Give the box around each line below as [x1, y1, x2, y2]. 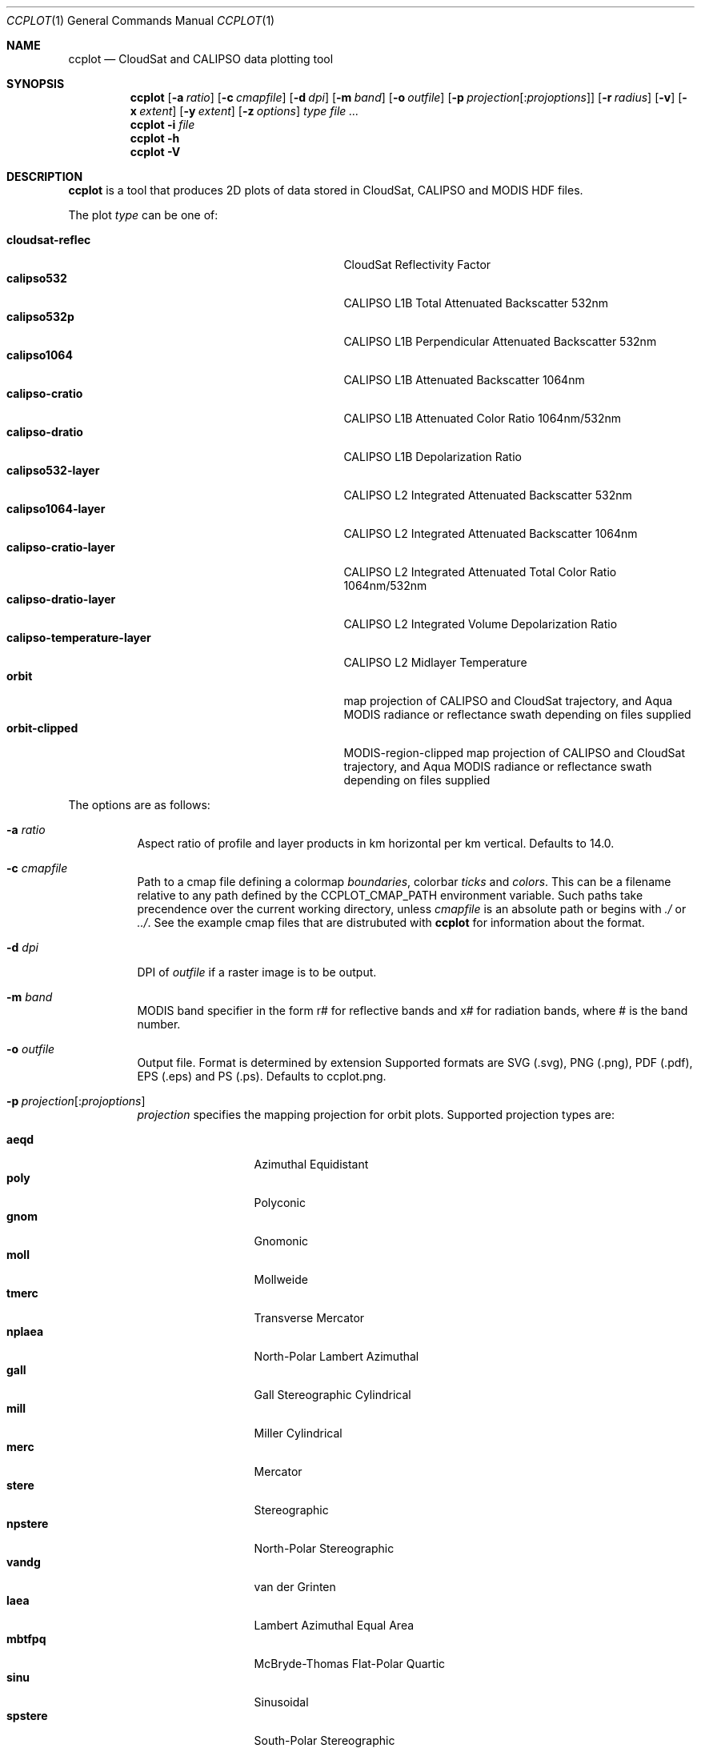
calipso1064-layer [6, 502, 106, 515]
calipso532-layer [6, 463, 100, 477]
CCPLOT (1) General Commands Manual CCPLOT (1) [6, 14, 275, 27]
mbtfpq [6, 1632, 46, 1646]
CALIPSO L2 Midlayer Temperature [343, 655, 527, 669]
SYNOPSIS [6, 77, 65, 90]
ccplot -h [130, 131, 180, 145]
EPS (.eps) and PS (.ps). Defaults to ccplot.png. [137, 1069, 387, 1083]
